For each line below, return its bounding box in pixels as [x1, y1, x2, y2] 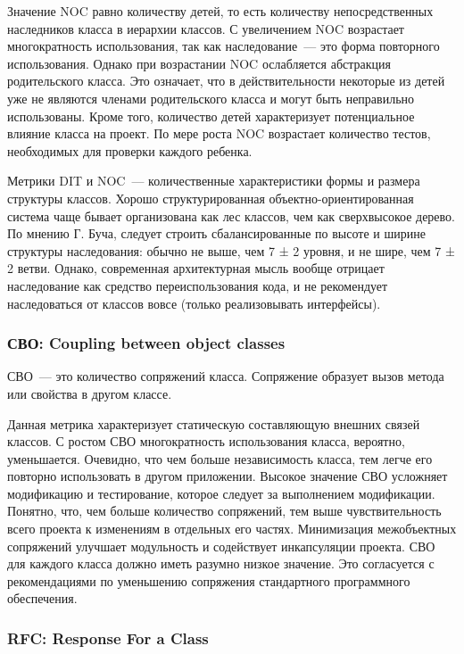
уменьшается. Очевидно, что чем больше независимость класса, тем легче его [7, 449, 433, 468]
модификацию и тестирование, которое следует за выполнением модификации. [7, 484, 435, 502]
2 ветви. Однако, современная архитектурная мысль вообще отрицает [7, 259, 385, 277]
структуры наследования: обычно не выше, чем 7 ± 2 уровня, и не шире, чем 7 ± [7, 241, 455, 260]
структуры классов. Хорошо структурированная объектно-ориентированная [7, 188, 414, 207]
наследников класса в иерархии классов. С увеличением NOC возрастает [7, 19, 404, 37]
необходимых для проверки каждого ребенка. [7, 141, 253, 160]
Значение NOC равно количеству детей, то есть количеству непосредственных [7, 2, 434, 20]
